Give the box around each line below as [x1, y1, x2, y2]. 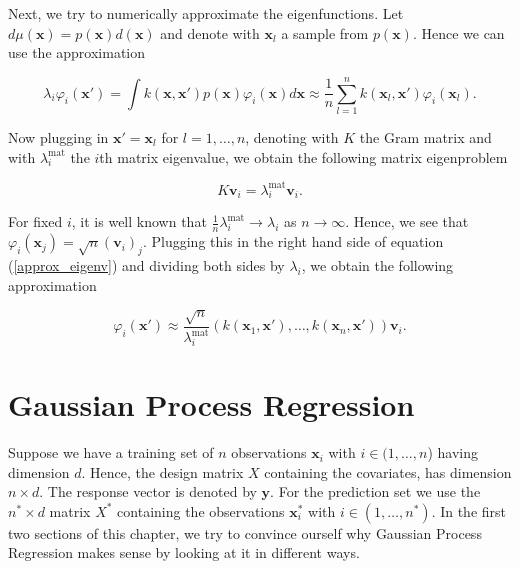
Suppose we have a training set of [8, 442, 214, 463]
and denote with [160, 22, 260, 43]
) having [427, 442, 478, 463]
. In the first [431, 500, 507, 521]
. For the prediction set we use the [270, 481, 481, 502]
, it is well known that [71, 211, 207, 232]
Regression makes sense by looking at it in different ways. [8, 542, 360, 563]
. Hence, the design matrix [81, 461, 244, 482]
